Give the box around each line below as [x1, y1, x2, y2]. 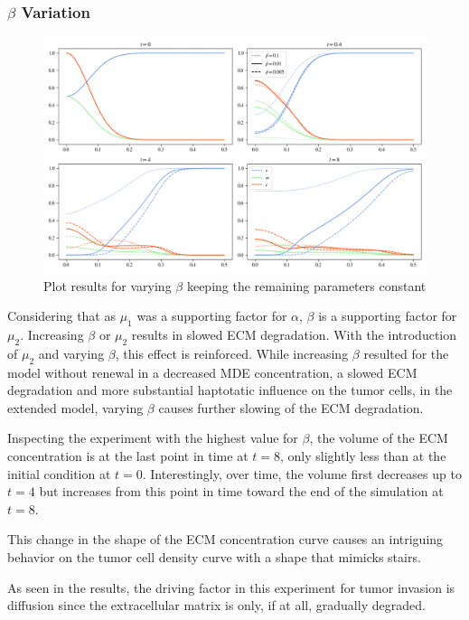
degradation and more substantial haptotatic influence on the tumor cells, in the [7, 380, 453, 399]
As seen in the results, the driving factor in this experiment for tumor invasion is [7, 578, 455, 597]
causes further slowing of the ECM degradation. [158, 398, 424, 417]
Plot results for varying [43, 276, 172, 295]
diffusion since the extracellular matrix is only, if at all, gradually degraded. [7, 596, 426, 615]
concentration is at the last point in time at [7, 446, 249, 465]
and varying [38, 343, 105, 362]
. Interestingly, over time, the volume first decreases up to [142, 464, 462, 483]
